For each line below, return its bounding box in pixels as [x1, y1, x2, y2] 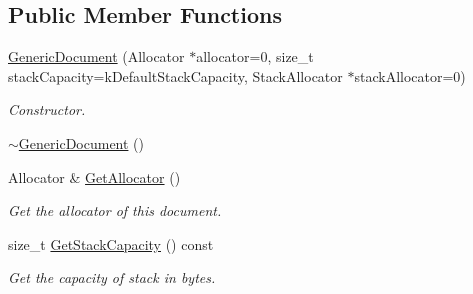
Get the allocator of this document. [8, 200, 222, 221]
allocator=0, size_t [196, 46, 314, 67]
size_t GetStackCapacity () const [8, 233, 214, 254]
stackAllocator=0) [354, 65, 466, 86]
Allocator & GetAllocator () [8, 166, 181, 187]
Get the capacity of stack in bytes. [8, 267, 216, 288]
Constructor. [8, 99, 86, 120]
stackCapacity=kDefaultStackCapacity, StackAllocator [8, 65, 343, 86]
